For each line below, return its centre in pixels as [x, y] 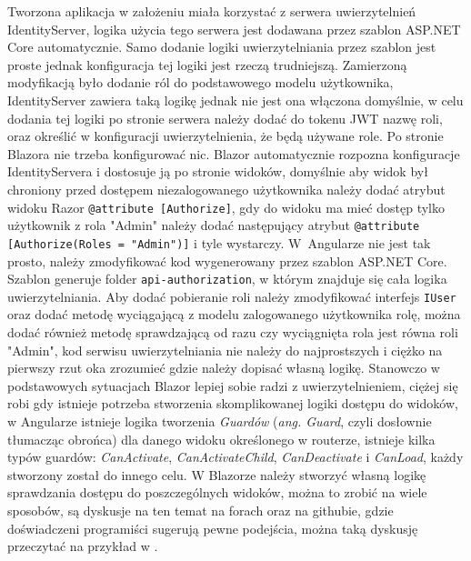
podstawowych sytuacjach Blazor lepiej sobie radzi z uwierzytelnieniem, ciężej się [233, 385]
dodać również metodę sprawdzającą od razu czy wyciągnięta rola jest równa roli [233, 332]
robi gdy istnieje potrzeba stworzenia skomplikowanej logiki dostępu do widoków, [233, 403]
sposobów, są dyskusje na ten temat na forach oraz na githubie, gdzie [200, 510]
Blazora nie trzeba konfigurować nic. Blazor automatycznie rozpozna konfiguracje [234, 153]
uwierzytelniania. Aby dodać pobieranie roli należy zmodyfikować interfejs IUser [232, 296]
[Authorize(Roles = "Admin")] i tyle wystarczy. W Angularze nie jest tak [219, 242]
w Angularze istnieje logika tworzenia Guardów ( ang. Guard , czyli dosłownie [220, 421]
